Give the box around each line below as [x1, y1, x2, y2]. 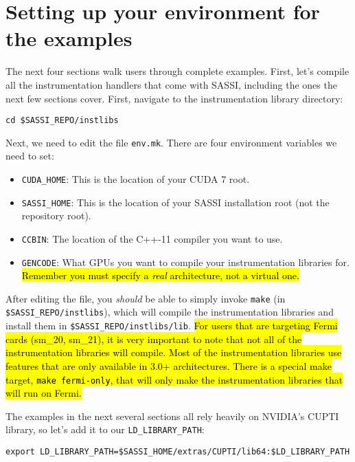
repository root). [21, 208, 91, 223]
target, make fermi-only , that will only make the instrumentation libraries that [5, 372, 343, 386]
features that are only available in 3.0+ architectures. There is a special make [5, 358, 332, 373]
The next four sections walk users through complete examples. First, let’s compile [5, 64, 350, 78]
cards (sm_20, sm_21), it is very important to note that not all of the [5, 331, 302, 346]
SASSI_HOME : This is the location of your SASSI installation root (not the [21, 195, 330, 209]
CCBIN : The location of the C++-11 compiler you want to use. [21, 231, 283, 245]
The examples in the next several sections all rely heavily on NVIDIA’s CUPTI [5, 408, 339, 423]
